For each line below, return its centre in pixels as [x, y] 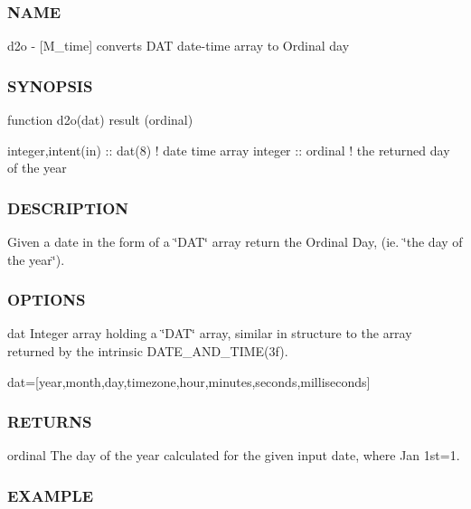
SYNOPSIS [50, 85]
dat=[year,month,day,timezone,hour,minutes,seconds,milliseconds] [189, 381]
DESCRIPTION [68, 207]
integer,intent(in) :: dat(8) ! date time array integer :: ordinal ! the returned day [229, 150]
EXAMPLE [51, 495]
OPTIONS [47, 300]
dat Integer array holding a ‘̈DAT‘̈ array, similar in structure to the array [210, 333]
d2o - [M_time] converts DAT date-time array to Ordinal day [179, 46]
